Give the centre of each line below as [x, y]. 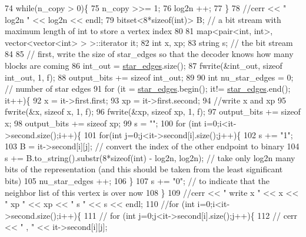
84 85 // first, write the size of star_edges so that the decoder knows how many [149, 54]
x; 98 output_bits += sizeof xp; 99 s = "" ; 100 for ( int [103, 123]
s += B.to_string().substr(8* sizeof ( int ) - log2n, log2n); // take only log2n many [150, 157]
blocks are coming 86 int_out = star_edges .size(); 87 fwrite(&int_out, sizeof [144, 65]
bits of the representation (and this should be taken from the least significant [144, 169]
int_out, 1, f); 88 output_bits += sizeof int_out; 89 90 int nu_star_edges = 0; [149, 77]
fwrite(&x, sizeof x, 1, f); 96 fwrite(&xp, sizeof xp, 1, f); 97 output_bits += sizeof [153, 111]
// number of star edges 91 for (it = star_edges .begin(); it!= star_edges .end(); [148, 89]
